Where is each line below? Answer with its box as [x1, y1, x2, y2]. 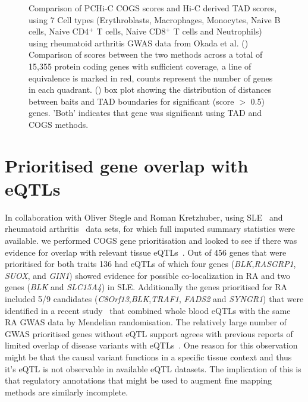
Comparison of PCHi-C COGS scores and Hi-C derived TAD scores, [29, 2, 277, 14]
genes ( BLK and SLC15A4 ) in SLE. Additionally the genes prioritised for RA [5, 281, 288, 293]
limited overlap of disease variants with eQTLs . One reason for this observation [5, 339, 298, 351]
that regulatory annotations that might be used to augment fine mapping [5, 374, 272, 387]
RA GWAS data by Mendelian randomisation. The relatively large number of [5, 316, 287, 328]
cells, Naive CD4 [29, 25, 89, 37]
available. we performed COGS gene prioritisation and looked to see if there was [5, 234, 297, 247]
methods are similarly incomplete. [5, 385, 128, 398]
